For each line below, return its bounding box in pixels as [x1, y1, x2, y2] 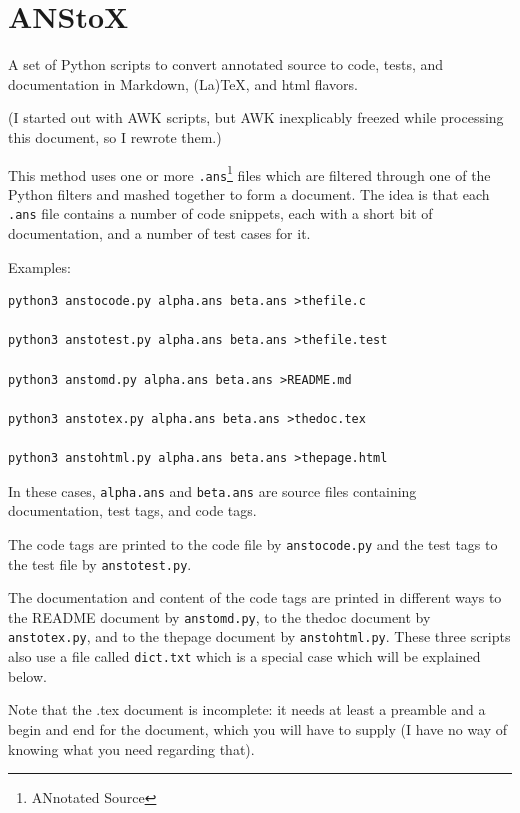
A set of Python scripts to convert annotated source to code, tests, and [8, 54, 444, 75]
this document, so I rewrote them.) [8, 126, 222, 147]
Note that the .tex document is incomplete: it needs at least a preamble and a [8, 699, 486, 720]
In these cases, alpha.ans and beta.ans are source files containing [8, 480, 417, 501]
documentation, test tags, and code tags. [8, 500, 257, 521]
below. [8, 665, 47, 686]
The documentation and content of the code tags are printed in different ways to [8, 587, 502, 608]
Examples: [8, 256, 71, 277]
